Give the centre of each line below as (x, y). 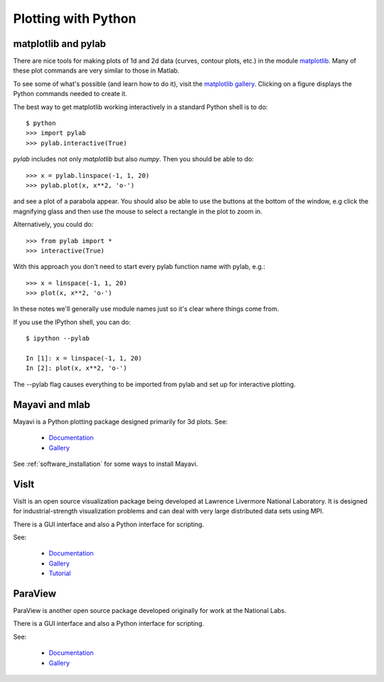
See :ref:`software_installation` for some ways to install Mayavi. (106, 464)
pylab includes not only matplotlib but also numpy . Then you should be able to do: (133, 159)
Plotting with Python (75, 18)
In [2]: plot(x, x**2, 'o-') (76, 368)
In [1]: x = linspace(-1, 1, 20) (84, 358)
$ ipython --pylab (58, 339)
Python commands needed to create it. (70, 94)
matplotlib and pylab (60, 44)
